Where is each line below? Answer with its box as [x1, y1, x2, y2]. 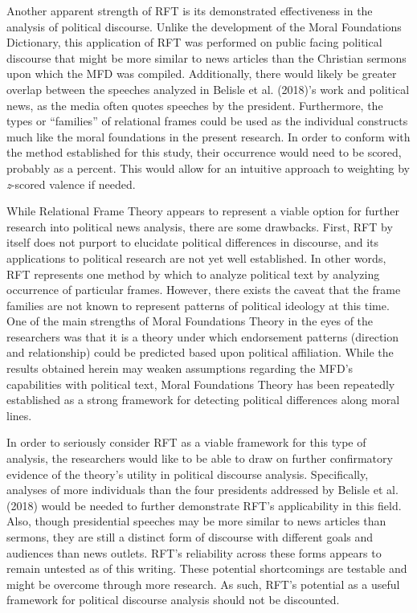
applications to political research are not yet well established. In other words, [6, 249, 386, 266]
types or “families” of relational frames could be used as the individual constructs [6, 112, 408, 129]
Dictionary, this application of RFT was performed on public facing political [6, 34, 382, 51]
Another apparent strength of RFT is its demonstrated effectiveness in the [6, 2, 373, 18]
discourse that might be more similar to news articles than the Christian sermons [6, 49, 407, 66]
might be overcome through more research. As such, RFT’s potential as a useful [6, 575, 400, 592]
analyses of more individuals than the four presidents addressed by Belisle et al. [6, 481, 399, 498]
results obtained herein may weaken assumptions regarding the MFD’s [6, 360, 354, 377]
